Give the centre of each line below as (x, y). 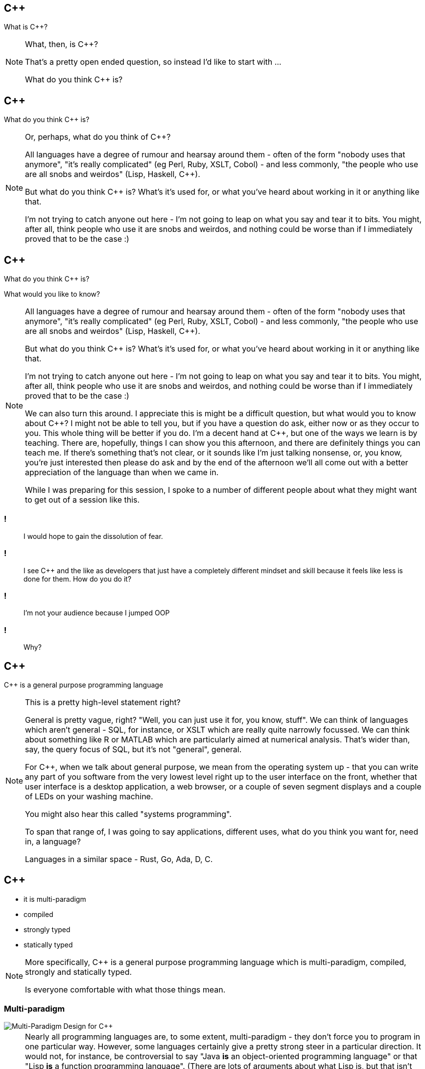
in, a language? (53, 841)
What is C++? (26, 27)
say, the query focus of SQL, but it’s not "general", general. (133, 749)
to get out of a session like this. (83, 500)
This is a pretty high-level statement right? (103, 702)
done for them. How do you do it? (78, 579)
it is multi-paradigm (55, 899)
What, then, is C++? (62, 44)
